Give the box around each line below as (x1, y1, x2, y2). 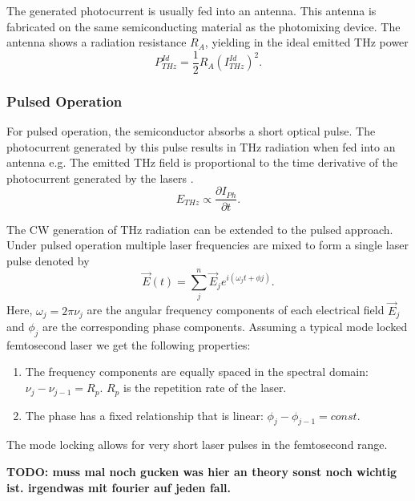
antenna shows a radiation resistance (6, 34, 187, 51)
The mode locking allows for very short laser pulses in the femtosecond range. (6, 436, 388, 453)
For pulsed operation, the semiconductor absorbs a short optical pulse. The (6, 123, 376, 139)
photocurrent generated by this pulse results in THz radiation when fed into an (6, 138, 396, 155)
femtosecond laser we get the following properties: (6, 336, 251, 353)
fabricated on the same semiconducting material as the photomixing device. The (6, 18, 401, 34)
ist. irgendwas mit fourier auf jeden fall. (6, 479, 232, 495)
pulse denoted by (6, 252, 90, 269)
